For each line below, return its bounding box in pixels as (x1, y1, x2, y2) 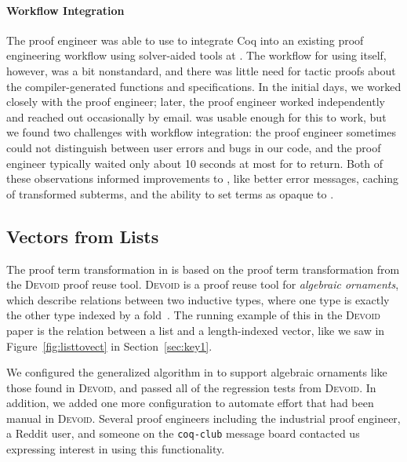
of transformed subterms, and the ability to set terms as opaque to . (6, 185, 334, 202)
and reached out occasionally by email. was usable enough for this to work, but (6, 108, 387, 125)
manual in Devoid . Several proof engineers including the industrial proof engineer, (6, 409, 401, 426)
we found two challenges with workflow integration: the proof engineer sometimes (6, 124, 396, 140)
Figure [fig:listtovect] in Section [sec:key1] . (6, 337, 213, 354)
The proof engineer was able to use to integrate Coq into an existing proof (6, 31, 364, 48)
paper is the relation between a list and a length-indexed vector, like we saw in (6, 322, 385, 338)
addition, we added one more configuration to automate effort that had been (6, 395, 374, 411)
